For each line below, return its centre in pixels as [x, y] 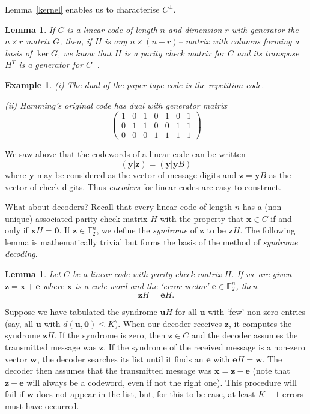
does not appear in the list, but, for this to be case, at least [146, 394]
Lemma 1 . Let [33, 274]
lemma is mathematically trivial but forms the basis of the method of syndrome [151, 241]
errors [293, 394]
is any [116, 41]
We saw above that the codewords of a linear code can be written [125, 154]
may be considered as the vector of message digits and [137, 174]
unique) [19, 218]
